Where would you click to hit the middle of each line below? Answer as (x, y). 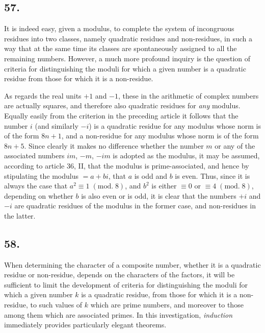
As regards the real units (43, 95)
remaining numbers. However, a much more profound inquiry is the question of (127, 58)
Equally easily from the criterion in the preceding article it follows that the (121, 115)
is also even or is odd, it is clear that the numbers (159, 195)
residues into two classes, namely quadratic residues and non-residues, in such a (128, 38)
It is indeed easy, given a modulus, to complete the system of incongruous (119, 28)
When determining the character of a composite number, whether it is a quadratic (132, 264)
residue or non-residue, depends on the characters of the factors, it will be (120, 275)
